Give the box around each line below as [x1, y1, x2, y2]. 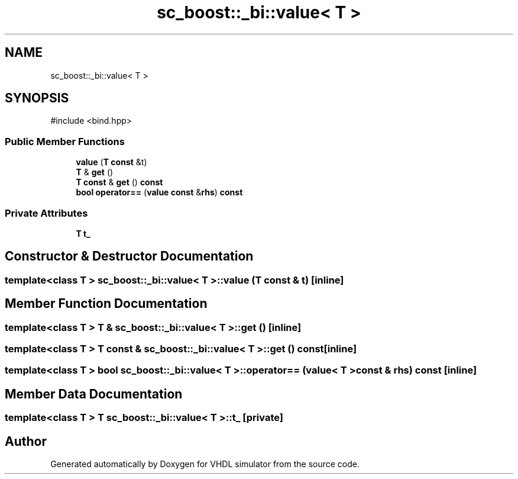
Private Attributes [5, 207, 88, 219]
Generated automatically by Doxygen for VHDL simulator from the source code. [50, 459, 360, 470]
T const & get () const [76, 177, 163, 188]
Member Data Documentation [5, 386, 183, 401]
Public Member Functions [5, 135, 125, 147]
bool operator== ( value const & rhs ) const [76, 187, 243, 198]
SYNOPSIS [5, 91, 69, 106]
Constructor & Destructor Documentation [5, 249, 254, 264]
